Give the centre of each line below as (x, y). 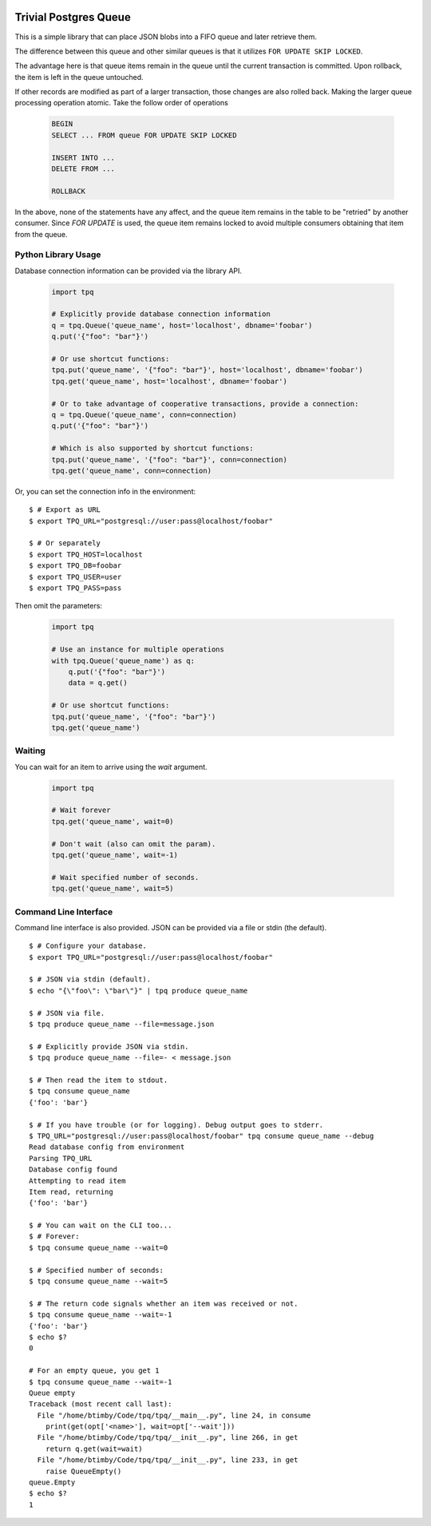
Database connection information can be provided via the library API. (129, 271)
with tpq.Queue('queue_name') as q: (123, 660)
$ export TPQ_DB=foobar (75, 566)
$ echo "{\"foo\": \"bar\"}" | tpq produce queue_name (138, 991)
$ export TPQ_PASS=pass (75, 588)
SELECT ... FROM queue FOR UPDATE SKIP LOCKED (144, 135)
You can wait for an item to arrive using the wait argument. (111, 767)
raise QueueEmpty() (83, 1471)
